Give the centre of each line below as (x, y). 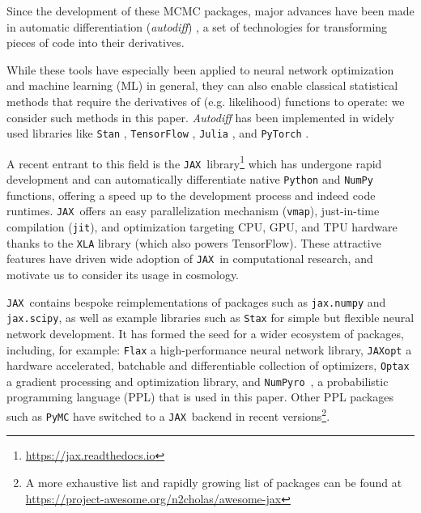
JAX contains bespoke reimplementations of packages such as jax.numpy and (196, 301)
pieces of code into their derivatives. (96, 42)
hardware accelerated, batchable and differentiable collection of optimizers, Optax (208, 365)
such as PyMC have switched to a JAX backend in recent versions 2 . (168, 415)
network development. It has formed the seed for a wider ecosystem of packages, (205, 333)
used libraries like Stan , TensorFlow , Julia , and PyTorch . (158, 133)
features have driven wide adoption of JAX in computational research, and (190, 259)
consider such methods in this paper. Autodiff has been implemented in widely (200, 117)
